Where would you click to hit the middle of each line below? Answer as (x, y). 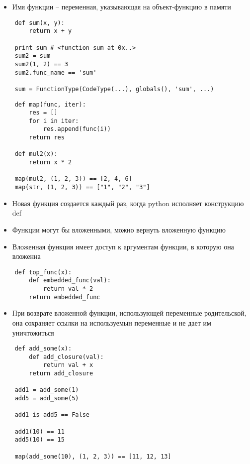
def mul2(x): (36, 154)
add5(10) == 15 (40, 440)
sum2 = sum (33, 56)
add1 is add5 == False (52, 415)
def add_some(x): (43, 349)
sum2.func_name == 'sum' (56, 72)
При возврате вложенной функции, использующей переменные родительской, (129, 313)
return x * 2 (50, 163)
